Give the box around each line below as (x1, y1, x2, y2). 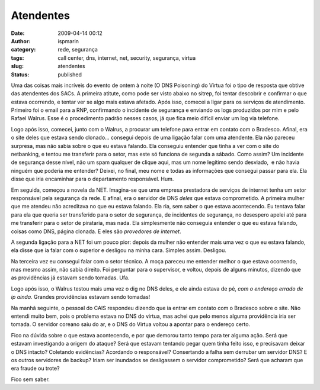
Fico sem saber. (11, 376, 50, 383)
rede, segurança (57, 46, 98, 53)
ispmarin (57, 37, 79, 44)
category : (11, 46, 36, 53)
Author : (11, 37, 31, 44)
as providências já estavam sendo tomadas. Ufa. (11, 274, 130, 281)
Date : (11, 30, 25, 37)
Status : (11, 71, 30, 78)
